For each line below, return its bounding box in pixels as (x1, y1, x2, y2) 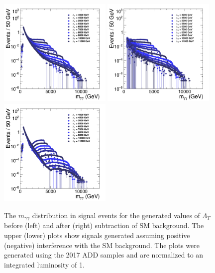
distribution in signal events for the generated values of (32, 210, 200, 220)
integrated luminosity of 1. (4, 259, 85, 270)
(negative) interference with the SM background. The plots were (4, 240, 200, 250)
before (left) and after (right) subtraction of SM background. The (4, 220, 204, 231)
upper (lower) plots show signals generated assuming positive (4, 230, 190, 240)
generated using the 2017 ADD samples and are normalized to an (4, 250, 204, 260)
